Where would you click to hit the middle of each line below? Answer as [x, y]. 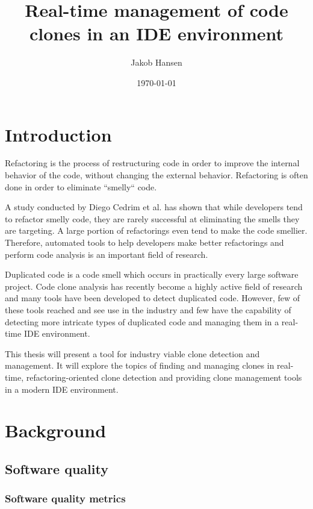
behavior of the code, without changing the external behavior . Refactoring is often [156, 175]
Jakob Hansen [156, 62]
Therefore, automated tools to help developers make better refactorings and [144, 242]
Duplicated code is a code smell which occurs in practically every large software [152, 274]
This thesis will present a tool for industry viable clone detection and [132, 353]
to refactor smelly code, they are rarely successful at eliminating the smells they [152, 218]
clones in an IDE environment [156, 33]
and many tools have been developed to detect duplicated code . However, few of [153, 298]
